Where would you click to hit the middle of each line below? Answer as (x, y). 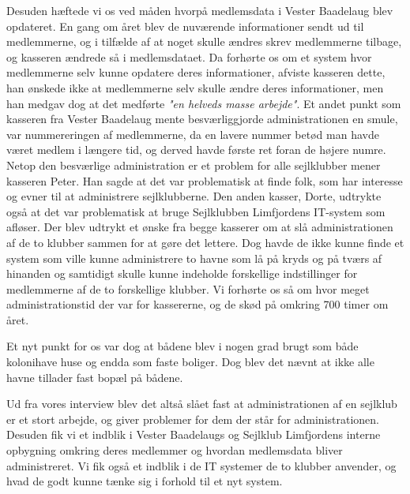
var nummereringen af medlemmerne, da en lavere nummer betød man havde (193, 134)
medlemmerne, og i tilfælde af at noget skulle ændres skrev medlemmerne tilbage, (204, 41)
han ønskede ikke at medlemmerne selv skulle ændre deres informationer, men (195, 87)
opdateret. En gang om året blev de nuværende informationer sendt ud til (185, 26)
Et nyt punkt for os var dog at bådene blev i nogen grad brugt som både (182, 346)
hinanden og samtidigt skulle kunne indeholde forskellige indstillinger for (182, 273)
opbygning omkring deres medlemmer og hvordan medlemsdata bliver (175, 450)
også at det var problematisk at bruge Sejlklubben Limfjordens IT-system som (196, 211)
